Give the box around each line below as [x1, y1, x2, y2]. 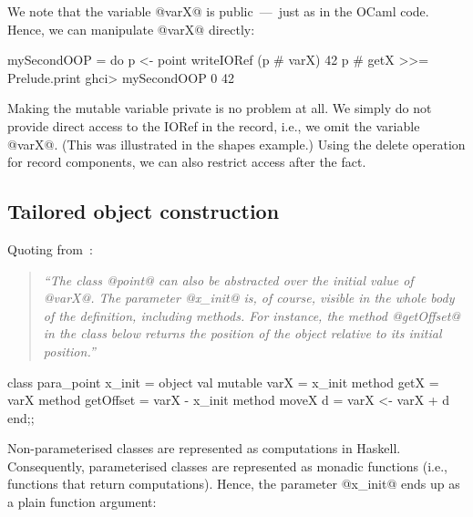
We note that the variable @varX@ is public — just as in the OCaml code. [7, 2, 429, 20]
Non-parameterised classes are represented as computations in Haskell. [7, 439, 401, 458]
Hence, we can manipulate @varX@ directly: [7, 19, 255, 38]
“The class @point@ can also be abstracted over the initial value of [43, 270, 414, 289]
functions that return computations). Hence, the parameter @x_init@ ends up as [7, 474, 460, 493]
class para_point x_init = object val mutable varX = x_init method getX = [7, 372, 439, 391]
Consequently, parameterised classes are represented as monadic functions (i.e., [7, 456, 447, 475]
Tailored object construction [7, 197, 280, 225]
